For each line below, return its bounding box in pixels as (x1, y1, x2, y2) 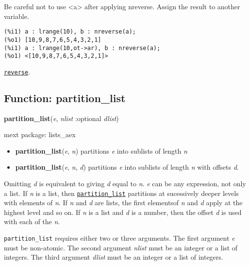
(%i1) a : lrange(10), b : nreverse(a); (4, 28, 136, 35)
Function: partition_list (4, 90, 126, 105)
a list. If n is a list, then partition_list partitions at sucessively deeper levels (4, 188, 239, 198)
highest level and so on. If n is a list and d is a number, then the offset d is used (4, 207, 242, 217)
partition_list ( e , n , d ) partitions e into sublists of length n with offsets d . (15, 162, 239, 172)
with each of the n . (4, 216, 60, 227)
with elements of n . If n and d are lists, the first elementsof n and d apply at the (4, 197, 243, 208)
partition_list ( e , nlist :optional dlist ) (4, 113, 119, 123)
